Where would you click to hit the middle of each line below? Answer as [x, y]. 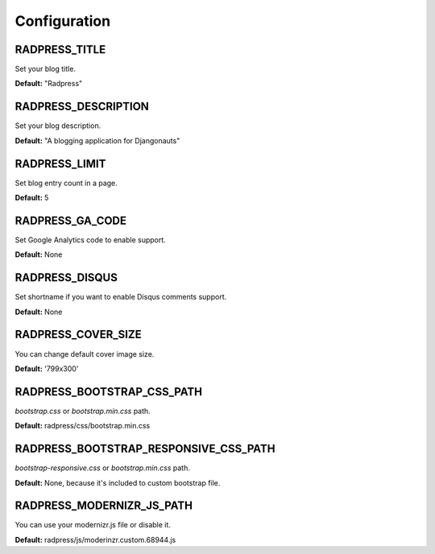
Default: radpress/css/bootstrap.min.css [83, 426]
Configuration [63, 21]
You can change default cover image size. [85, 353]
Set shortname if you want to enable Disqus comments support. [121, 297]
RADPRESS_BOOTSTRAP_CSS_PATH [109, 392]
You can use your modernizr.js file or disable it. [93, 525]
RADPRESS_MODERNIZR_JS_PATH [104, 506]
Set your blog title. [46, 69]
